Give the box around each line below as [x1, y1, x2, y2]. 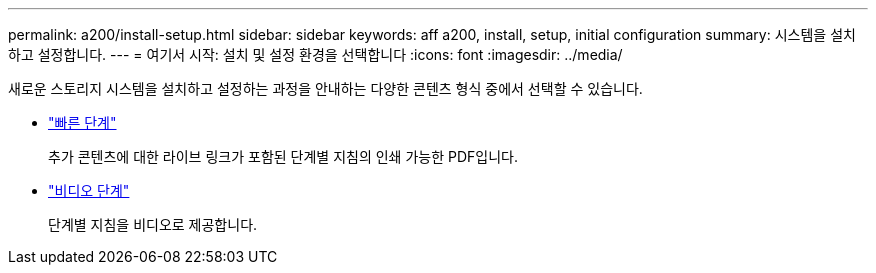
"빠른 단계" [48, 114, 117, 131]
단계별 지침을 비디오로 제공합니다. [48, 216, 258, 233]
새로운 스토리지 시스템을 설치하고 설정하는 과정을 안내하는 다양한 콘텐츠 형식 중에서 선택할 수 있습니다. [8, 80, 643, 97]
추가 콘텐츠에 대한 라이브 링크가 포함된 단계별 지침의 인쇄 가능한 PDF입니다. [48, 148, 518, 165]
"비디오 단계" [48, 182, 130, 199]
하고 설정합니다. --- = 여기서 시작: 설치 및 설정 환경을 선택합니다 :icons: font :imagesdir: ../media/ [8, 46, 623, 63]
